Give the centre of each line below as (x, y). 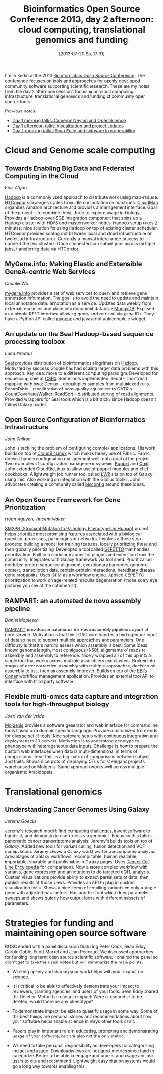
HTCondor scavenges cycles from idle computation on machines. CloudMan (81, 202)
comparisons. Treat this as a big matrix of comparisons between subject (78, 756)
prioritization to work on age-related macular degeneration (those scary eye (81, 580)
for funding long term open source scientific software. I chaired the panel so (81, 957)
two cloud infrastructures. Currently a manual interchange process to (74, 238)
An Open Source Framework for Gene (63, 500)
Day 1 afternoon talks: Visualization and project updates (68, 126)
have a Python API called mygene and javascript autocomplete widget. (76, 319)
